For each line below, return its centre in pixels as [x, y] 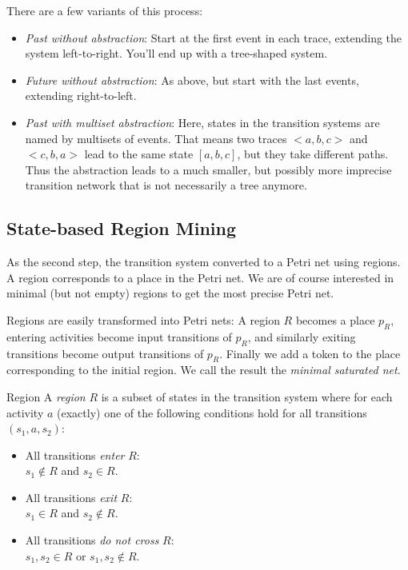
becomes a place [335, 319]
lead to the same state [139, 154]
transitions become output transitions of [105, 353]
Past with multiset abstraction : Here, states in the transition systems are [202, 122]
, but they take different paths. [313, 154]
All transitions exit [71, 497]
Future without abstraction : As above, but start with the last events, [192, 80]
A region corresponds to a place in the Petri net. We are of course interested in [200, 277]
